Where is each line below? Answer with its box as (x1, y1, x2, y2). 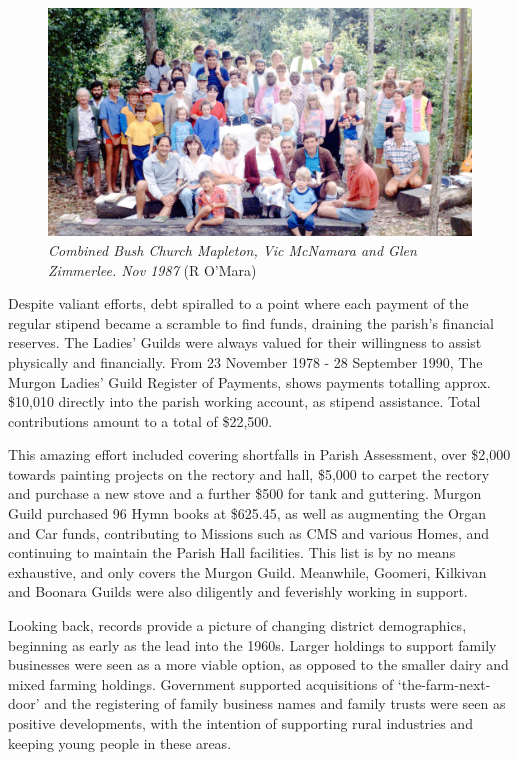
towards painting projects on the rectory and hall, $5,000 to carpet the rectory (8, 463, 490, 484)
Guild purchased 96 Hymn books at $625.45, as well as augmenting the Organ (8, 503, 487, 524)
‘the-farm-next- (397, 673, 491, 694)
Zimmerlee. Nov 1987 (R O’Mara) (48, 259, 257, 280)
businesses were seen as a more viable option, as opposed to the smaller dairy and (8, 654, 509, 675)
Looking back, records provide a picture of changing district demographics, (8, 615, 467, 636)
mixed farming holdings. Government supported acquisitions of (8, 673, 394, 694)
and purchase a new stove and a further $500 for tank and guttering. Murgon (8, 483, 482, 504)
